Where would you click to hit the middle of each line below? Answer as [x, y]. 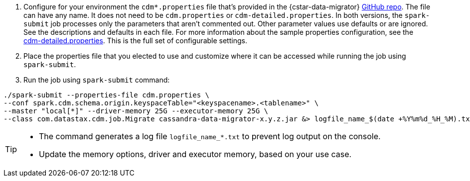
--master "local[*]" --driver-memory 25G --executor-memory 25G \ [136, 111]
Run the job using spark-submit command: [97, 80]
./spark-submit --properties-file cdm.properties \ [107, 95]
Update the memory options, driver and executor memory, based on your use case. [195, 154]
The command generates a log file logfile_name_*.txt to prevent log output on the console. [210, 136]
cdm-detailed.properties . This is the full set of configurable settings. [135, 41]
